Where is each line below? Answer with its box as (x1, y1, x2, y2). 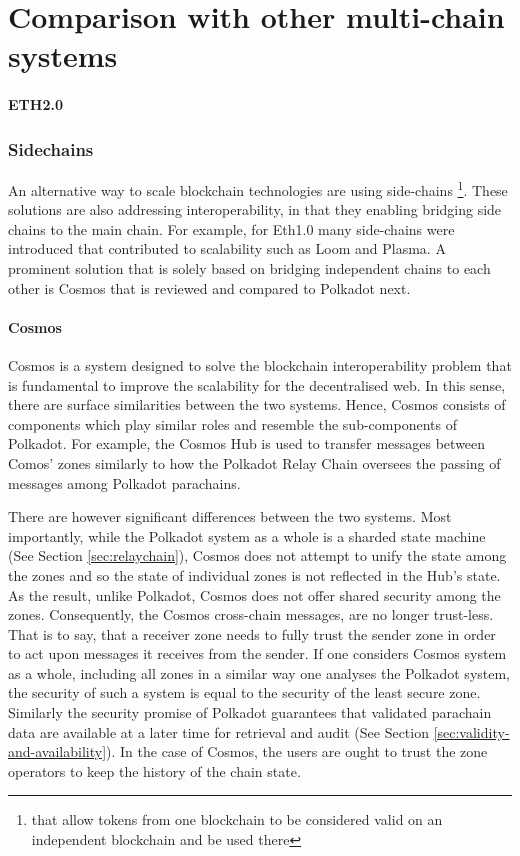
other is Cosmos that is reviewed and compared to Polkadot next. (8, 277, 411, 298)
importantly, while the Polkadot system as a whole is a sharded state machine (8, 525, 486, 546)
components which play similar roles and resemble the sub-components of (8, 413, 457, 434)
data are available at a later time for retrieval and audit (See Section (8, 721, 429, 742)
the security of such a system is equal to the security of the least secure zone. (8, 682, 481, 703)
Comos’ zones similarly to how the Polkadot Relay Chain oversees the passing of (8, 452, 501, 473)
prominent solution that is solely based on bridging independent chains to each (8, 258, 491, 278)
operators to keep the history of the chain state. (8, 760, 301, 781)
